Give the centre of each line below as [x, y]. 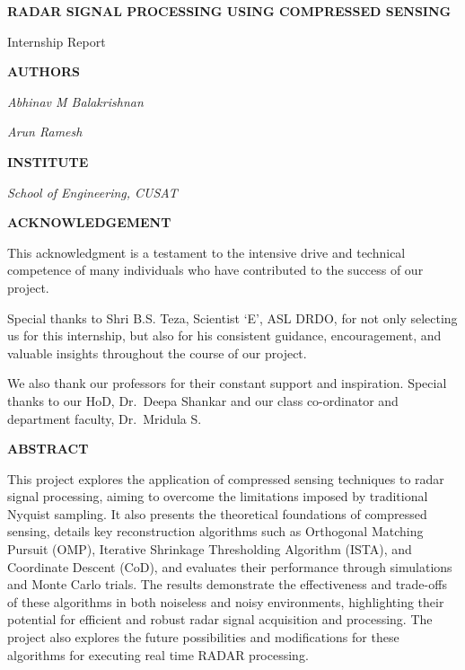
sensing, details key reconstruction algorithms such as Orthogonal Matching [215, 531]
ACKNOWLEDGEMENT [89, 222]
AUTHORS [44, 71]
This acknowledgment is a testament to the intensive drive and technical [206, 252]
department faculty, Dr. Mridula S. [105, 418]
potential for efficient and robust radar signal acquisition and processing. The [220, 619]
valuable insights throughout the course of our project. [157, 353]
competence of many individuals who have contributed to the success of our [215, 270]
